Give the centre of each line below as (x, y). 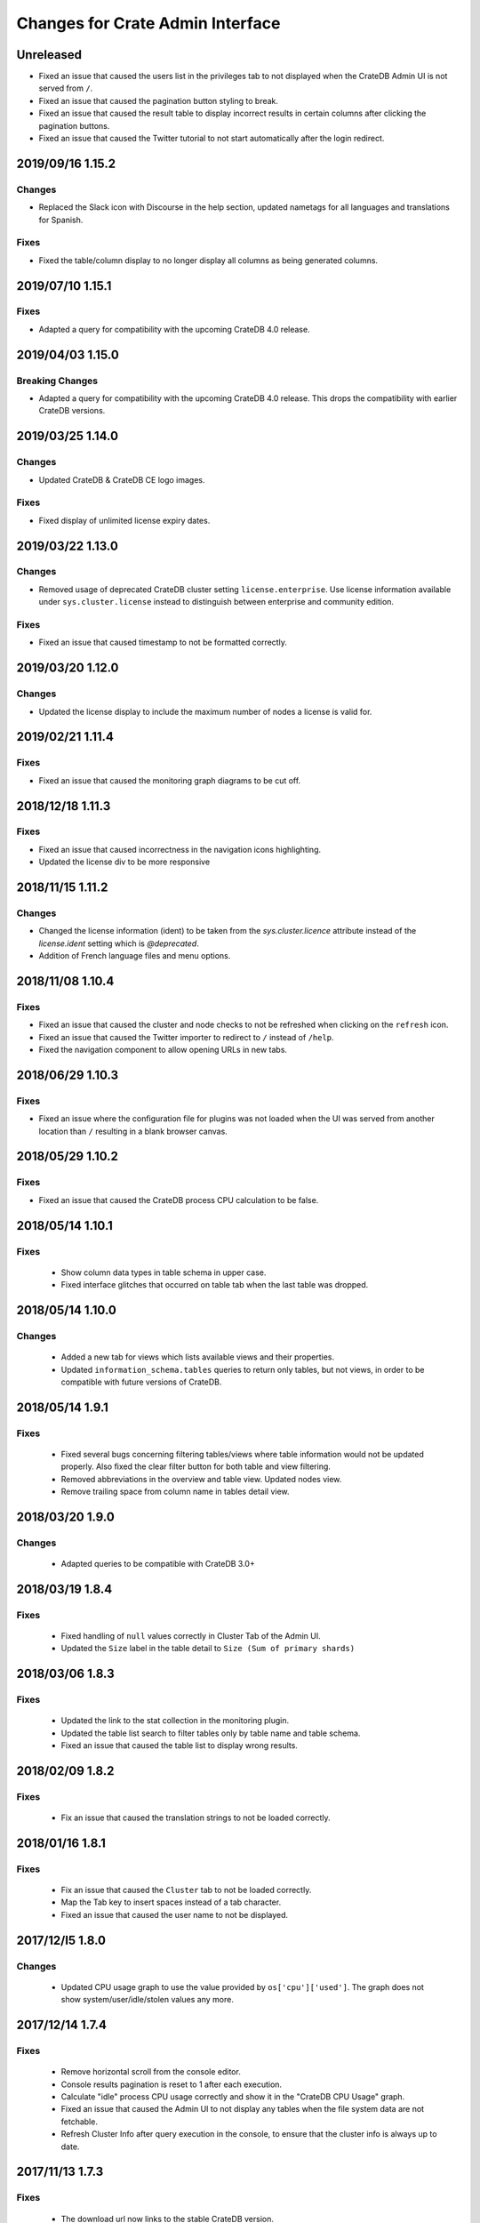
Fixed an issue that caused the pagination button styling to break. (159, 100)
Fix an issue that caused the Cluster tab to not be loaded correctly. (186, 1890)
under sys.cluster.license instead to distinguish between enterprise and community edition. (216, 602)
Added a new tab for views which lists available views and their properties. (198, 1357)
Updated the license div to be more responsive (124, 862)
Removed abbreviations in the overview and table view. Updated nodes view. (201, 1479)
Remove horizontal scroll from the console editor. (151, 2072)
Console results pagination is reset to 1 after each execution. (172, 2084)
